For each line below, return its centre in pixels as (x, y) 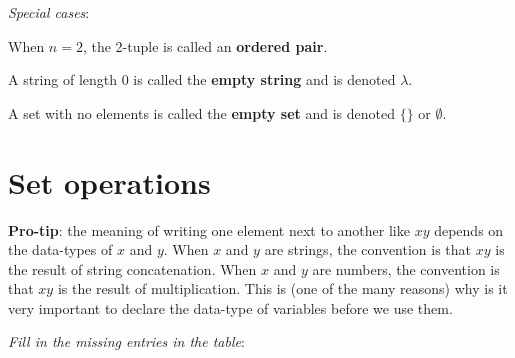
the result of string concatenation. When (132, 268)
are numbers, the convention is (406, 268)
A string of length (63, 79)
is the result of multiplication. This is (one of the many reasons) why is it (282, 288)
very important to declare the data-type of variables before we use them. (230, 307)
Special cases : (49, 12)
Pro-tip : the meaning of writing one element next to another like (209, 229)
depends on (469, 229)
